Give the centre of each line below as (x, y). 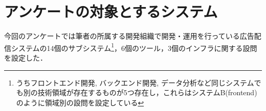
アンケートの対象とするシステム (111, 11)
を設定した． (26, 57)
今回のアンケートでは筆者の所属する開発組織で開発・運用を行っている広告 (129, 36)
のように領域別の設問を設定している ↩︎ (80, 102)
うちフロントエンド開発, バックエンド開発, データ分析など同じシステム (135, 82)
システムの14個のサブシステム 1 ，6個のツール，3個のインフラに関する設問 (134, 47)
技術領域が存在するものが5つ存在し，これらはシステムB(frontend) (147, 92)
